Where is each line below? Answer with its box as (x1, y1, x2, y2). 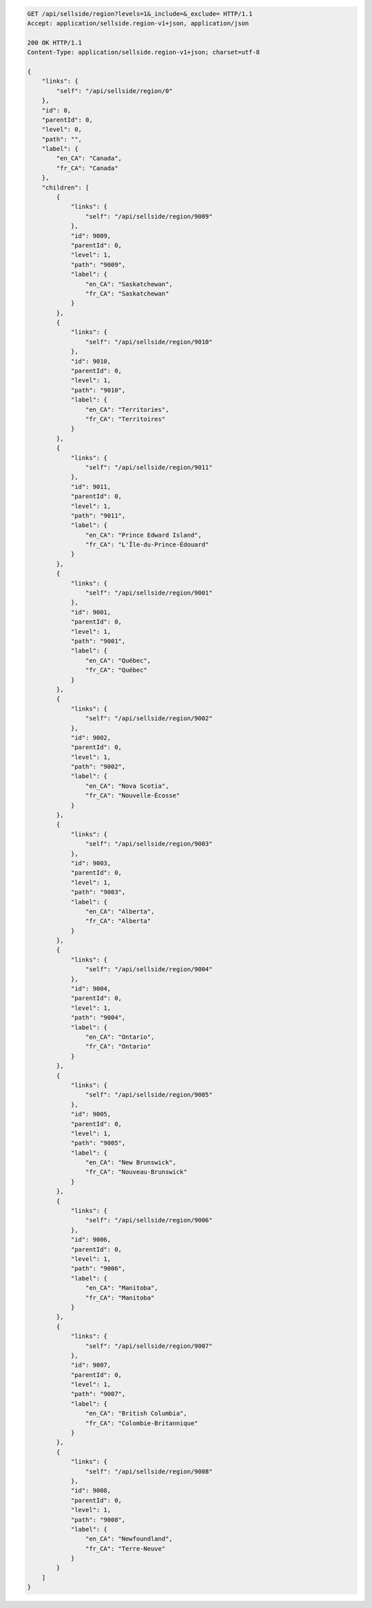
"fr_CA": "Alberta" (85, 917, 152, 925)
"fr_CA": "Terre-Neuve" (85, 1545, 165, 1552)
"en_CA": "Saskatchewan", (85, 280, 173, 288)
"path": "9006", (70, 1264, 126, 1273)
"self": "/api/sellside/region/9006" (85, 1216, 213, 1224)
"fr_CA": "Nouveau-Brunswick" (85, 1168, 187, 1176)
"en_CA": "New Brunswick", (85, 1159, 177, 1167)
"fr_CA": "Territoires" (85, 415, 165, 423)
